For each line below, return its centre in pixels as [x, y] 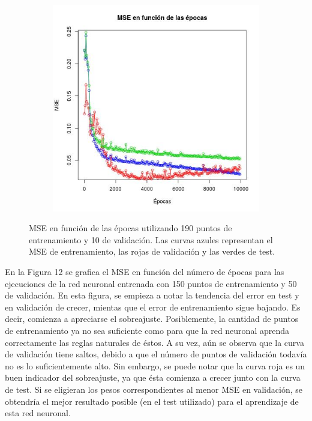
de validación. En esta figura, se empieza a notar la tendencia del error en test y [152, 295]
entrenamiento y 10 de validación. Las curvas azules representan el [151, 239]
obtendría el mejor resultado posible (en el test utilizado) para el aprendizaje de [152, 401]
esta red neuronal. [38, 413]
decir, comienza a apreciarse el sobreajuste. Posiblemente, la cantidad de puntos [152, 319]
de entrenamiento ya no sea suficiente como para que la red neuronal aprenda [147, 330]
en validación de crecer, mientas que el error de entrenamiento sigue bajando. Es [153, 307]
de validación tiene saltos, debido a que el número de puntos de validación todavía [156, 354]
